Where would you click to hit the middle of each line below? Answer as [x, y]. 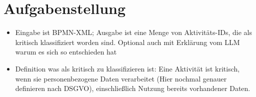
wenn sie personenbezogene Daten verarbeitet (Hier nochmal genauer [121, 78]
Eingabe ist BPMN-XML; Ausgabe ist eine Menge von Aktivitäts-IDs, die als [133, 32]
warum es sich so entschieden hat [66, 52]
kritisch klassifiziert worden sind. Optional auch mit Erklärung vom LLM [127, 42]
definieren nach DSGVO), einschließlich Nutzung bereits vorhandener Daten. [133, 88]
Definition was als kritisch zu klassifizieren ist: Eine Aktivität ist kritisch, [127, 68]
